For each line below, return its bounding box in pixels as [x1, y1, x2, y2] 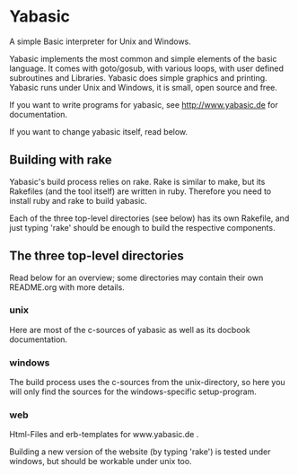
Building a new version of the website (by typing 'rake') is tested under [9, 446, 271, 457]
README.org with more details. [9, 281, 126, 293]
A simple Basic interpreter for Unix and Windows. [9, 36, 191, 47]
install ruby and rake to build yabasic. [9, 195, 148, 206]
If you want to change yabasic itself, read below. [9, 126, 188, 136]
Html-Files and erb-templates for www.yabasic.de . [9, 429, 199, 440]
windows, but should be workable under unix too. [9, 456, 192, 467]
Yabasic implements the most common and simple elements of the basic [9, 53, 277, 64]
